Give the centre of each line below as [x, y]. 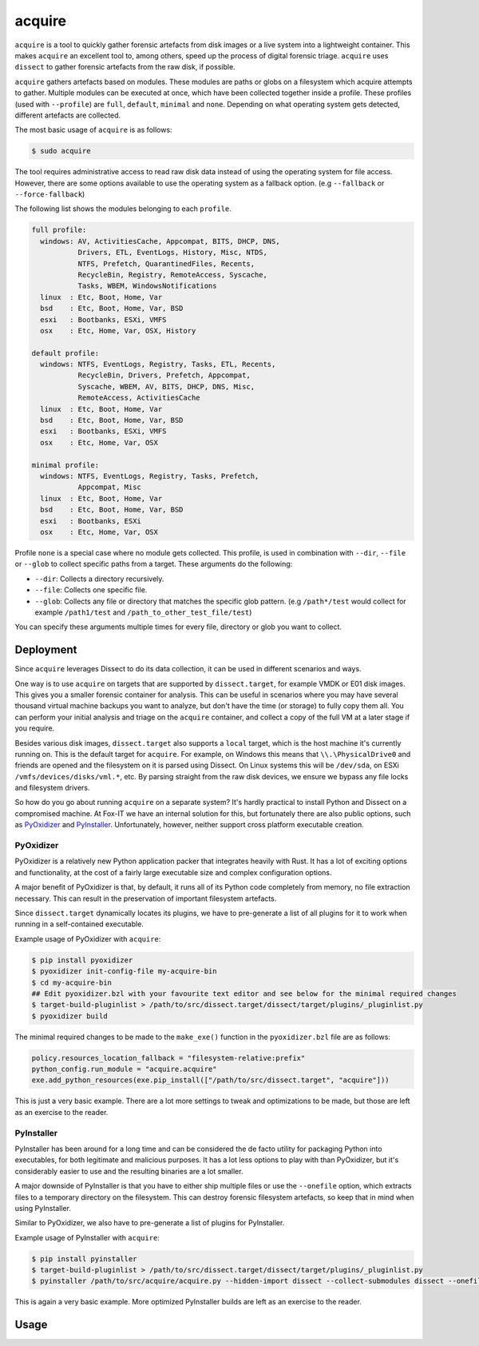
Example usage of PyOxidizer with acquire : [88, 938]
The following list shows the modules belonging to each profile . [123, 209]
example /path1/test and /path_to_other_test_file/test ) [143, 612]
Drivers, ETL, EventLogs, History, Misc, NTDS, [172, 253]
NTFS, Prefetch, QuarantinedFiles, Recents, [166, 263]
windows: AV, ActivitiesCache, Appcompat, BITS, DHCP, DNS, [160, 241]
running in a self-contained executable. [79, 924]
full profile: [59, 230]
